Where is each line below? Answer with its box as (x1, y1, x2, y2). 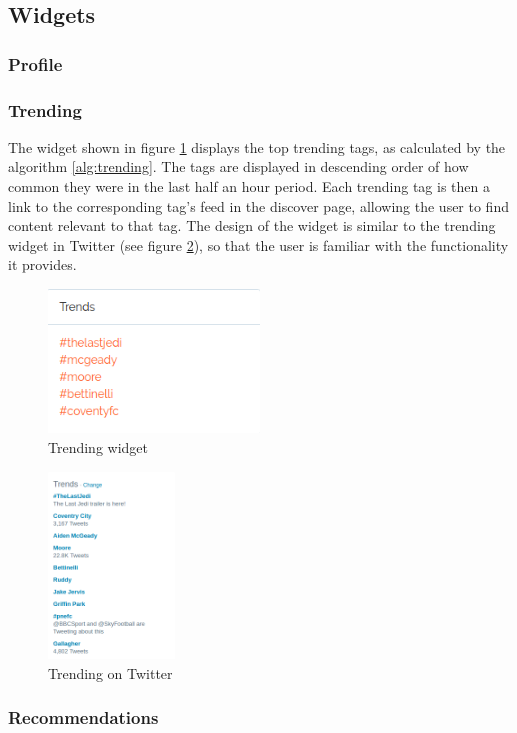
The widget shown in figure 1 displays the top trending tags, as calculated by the (8, 136, 506, 157)
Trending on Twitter (48, 662, 173, 683)
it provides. (8, 254, 77, 275)
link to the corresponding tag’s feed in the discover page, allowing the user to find (8, 195, 509, 216)
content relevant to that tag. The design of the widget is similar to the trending (8, 215, 496, 236)
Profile (8, 51, 63, 76)
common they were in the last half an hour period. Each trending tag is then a (8, 176, 490, 197)
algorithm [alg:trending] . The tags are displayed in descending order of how (8, 156, 469, 177)
